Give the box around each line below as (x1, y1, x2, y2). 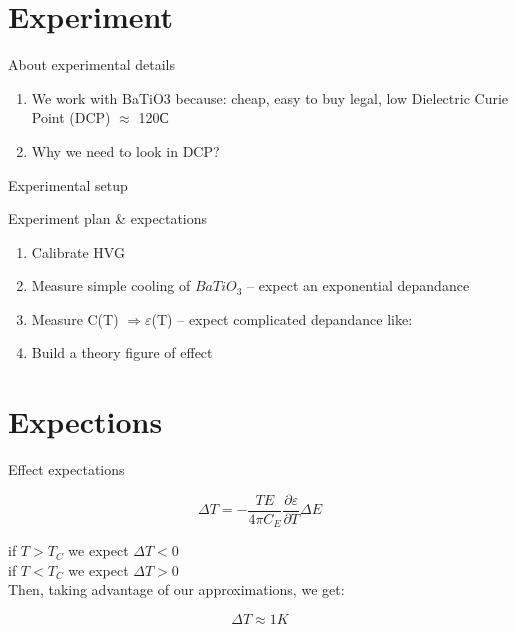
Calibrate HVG (31, 241, 125, 262)
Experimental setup (8, 174, 128, 195)
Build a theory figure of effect (31, 342, 213, 363)
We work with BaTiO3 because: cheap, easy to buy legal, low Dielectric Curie (31, 87, 509, 108)
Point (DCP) (31, 107, 111, 128)
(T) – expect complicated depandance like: (151, 308, 413, 329)
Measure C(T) (31, 308, 119, 329)
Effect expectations (8, 459, 125, 480)
